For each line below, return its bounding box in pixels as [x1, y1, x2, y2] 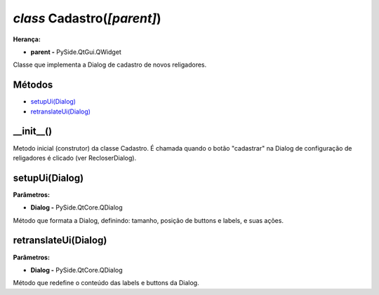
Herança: [13, 35, 41, 43]
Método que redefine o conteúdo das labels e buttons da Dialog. [13, 279, 199, 287]
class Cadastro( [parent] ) [13, 11, 161, 26]
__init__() [13, 125, 53, 137]
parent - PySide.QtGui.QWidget [30, 48, 122, 56]
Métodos [13, 79, 53, 91]
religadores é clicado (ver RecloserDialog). [13, 153, 137, 162]
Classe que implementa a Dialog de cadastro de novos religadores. [13, 60, 207, 69]
